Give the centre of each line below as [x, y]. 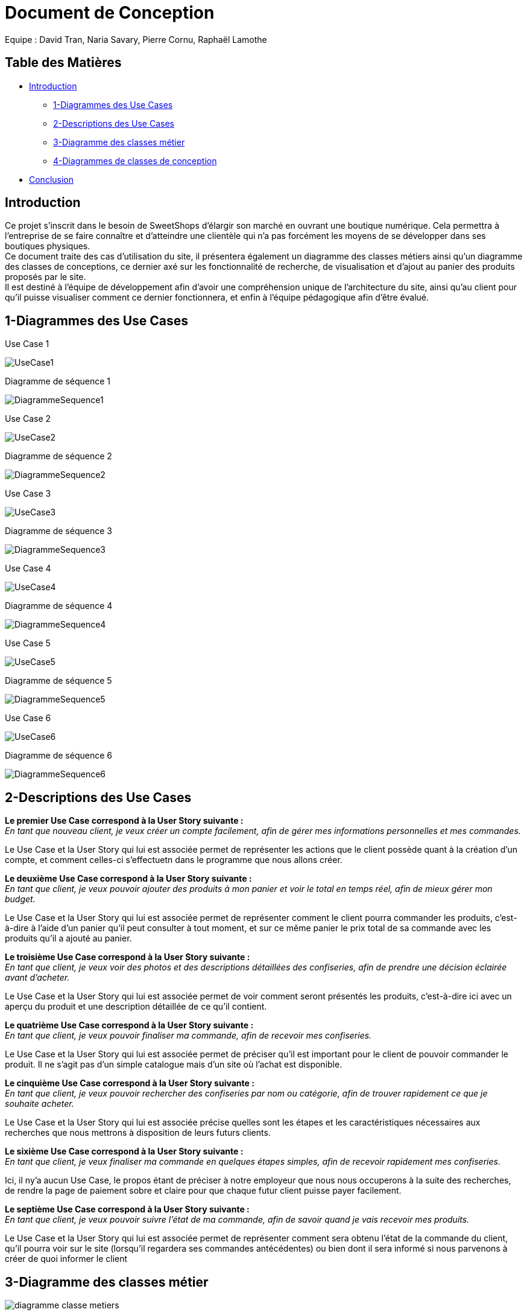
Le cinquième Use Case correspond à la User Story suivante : [130, 1083]
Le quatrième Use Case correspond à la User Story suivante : [129, 1025]
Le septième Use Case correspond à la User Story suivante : [127, 1209]
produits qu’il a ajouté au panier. [68, 938]
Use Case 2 [28, 419]
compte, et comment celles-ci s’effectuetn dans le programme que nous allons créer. [174, 860]
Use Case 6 [28, 718]
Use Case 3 [28, 494]
